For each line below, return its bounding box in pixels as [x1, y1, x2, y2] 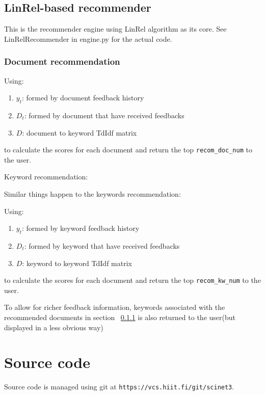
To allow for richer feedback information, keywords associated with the [4, 302, 225, 312]
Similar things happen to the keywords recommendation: [4, 189, 181, 199]
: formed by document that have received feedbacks [24, 110, 184, 120]
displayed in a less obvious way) [4, 322, 103, 332]
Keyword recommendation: [4, 171, 88, 182]
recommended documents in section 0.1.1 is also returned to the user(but [4, 312, 235, 323]
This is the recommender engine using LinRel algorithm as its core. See [4, 23, 227, 34]
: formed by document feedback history [22, 92, 144, 103]
